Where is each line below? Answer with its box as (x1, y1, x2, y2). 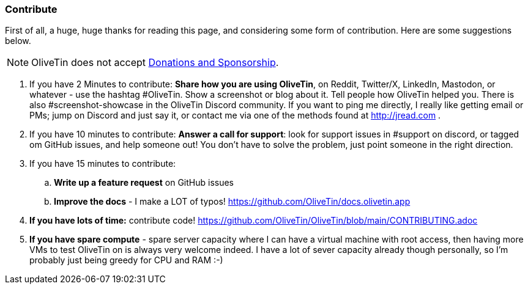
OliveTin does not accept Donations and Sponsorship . (31, 56, 279, 69)
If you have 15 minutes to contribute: (29, 158, 176, 169)
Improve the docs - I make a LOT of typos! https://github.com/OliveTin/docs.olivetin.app (54, 196, 411, 207)
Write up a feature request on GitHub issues (54, 177, 234, 188)
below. (5, 35, 31, 46)
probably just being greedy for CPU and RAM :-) (29, 255, 223, 266)
